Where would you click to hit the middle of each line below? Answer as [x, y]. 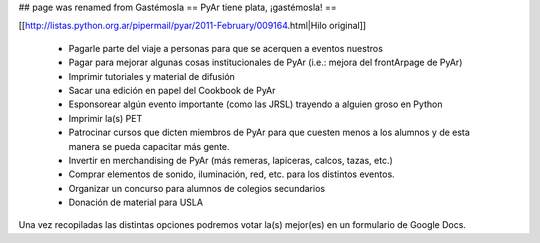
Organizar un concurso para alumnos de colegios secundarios [196, 188]
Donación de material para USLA [136, 202]
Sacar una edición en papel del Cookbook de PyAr [172, 90]
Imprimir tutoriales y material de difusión [151, 76]
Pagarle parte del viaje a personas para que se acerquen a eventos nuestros [226, 48]
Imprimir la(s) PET [105, 118]
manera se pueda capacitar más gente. [149, 146]
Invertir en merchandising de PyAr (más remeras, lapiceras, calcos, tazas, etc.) [231, 160]
